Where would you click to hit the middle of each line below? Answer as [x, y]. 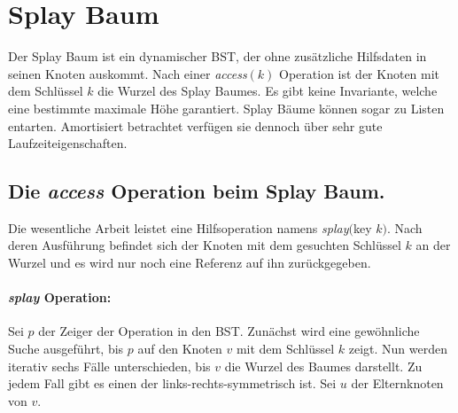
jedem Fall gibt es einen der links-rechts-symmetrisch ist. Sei [172, 383]
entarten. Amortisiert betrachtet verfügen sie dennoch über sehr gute [195, 125]
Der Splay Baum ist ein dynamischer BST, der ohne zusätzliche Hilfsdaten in [217, 56]
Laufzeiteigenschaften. [68, 143]
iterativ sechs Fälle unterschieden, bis [109, 366]
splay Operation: [60, 297]
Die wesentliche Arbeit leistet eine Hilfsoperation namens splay [179, 227]
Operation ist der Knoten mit [360, 73]
